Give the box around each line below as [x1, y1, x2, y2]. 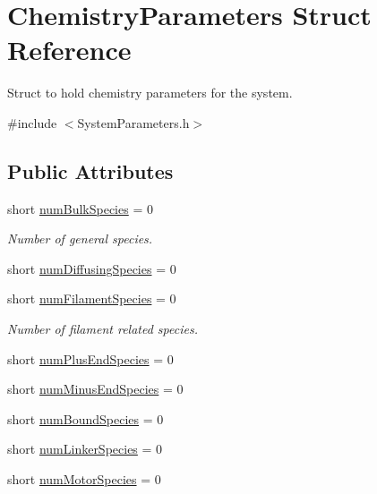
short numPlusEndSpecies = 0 [7, 349, 174, 368]
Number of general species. [7, 229, 153, 248]
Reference [7, 31, 132, 68]
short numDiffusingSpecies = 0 [7, 259, 176, 277]
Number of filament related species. [7, 319, 198, 338]
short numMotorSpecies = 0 [7, 470, 161, 489]
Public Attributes [7, 157, 174, 184]
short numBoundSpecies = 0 [7, 409, 164, 428]
